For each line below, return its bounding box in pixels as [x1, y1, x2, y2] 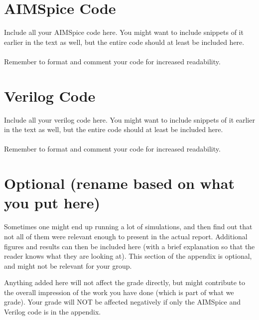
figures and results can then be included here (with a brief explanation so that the [4, 241, 255, 251]
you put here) [4, 192, 101, 213]
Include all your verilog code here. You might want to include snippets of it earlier [4, 114, 255, 125]
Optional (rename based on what [4, 173, 235, 193]
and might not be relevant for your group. [4, 260, 132, 271]
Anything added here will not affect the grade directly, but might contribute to [4, 277, 245, 288]
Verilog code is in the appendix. [4, 307, 101, 317]
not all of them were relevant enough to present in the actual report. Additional [4, 231, 248, 241]
